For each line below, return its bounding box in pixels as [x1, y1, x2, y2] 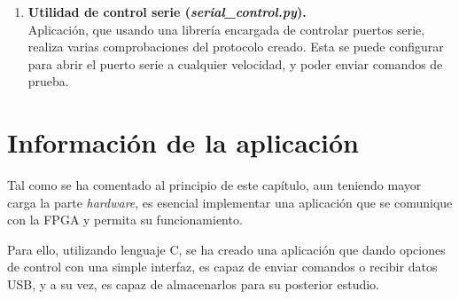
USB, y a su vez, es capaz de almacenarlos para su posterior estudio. [7, 275, 379, 294]
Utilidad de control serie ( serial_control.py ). [27, 3, 307, 20]
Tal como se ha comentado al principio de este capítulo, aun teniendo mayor [7, 176, 422, 194]
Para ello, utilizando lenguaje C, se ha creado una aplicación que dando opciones [7, 240, 446, 258]
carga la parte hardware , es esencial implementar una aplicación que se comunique [7, 193, 453, 211]
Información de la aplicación [7, 124, 360, 161]
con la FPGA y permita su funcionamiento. [7, 210, 243, 229]
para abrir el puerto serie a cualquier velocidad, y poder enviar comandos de [27, 54, 443, 73]
